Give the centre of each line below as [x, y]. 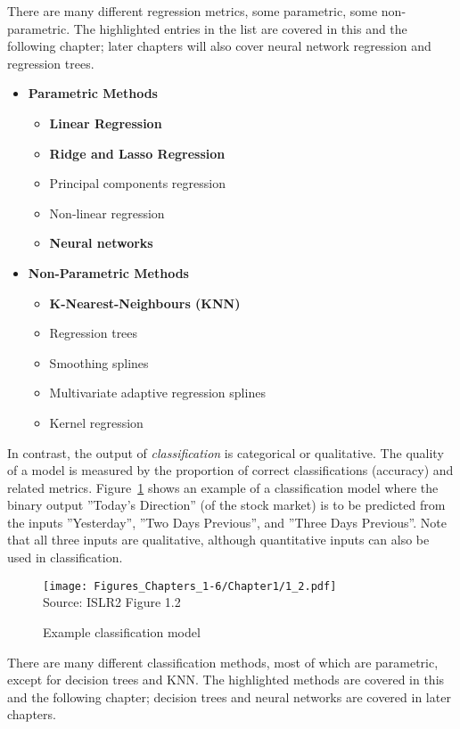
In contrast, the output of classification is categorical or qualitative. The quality [226, 452]
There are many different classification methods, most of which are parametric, [223, 662]
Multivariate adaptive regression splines [157, 393]
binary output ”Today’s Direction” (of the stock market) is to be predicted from [226, 505]
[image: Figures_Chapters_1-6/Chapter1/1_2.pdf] [190, 586]
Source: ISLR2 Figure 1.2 [112, 602]
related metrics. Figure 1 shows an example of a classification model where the [223, 487]
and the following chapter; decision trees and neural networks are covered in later [229, 696]
